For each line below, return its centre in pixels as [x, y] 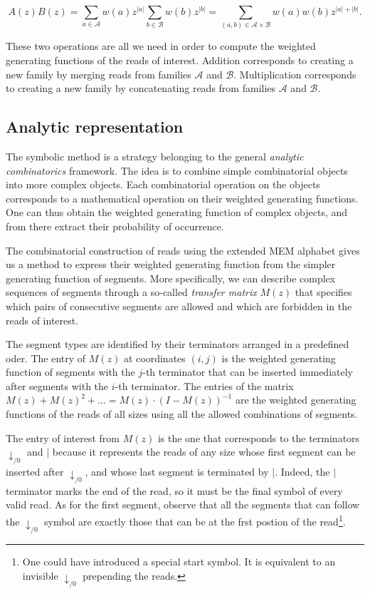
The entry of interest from [63, 437]
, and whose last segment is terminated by [177, 471]
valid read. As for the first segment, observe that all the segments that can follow [183, 505]
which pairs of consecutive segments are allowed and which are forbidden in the [179, 306]
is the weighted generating [279, 358]
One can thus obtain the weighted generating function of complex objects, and [177, 212]
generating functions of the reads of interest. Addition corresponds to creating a [180, 60]
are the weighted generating [296, 400]
